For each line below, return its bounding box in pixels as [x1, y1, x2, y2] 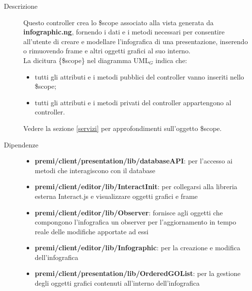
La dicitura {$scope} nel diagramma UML [23, 55, 150, 65]
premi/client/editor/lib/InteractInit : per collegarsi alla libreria [34, 181, 237, 192]
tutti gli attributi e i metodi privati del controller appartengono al [34, 97, 232, 107]
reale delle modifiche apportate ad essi [34, 226, 149, 236]
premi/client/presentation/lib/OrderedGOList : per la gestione [34, 268, 241, 278]
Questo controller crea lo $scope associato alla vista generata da [23, 17, 214, 27]
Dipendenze [4, 139, 38, 149]
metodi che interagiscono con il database [34, 165, 155, 175]
